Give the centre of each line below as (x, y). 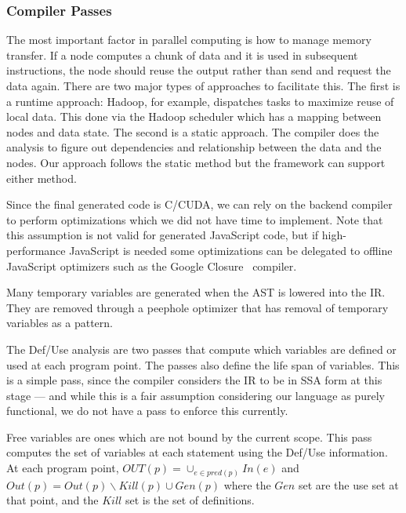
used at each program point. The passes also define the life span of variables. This (203, 364)
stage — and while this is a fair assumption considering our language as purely (196, 395)
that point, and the (53, 500)
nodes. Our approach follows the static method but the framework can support (196, 162)
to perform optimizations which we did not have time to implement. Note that (195, 219)
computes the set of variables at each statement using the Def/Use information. (197, 452)
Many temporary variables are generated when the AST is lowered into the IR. (196, 292)
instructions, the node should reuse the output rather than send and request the (199, 70)
